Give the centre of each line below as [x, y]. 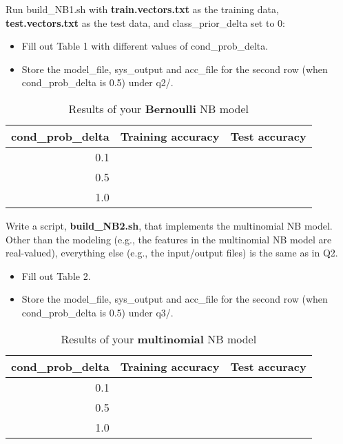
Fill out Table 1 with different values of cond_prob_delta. [145, 46]
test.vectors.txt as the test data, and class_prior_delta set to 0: [145, 22]
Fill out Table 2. [56, 275]
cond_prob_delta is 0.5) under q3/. [97, 312]
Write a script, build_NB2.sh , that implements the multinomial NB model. [169, 225]
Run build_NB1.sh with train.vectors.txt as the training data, [142, 9]
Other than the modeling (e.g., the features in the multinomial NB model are [169, 239]
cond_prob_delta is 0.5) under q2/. [97, 82]
